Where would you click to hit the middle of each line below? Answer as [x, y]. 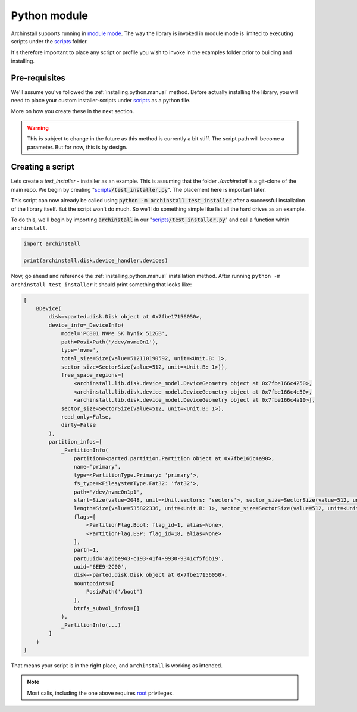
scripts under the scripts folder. [50, 41]
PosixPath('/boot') [115, 592]
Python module [50, 15]
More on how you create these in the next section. [73, 111]
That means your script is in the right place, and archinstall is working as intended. [117, 665]
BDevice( [49, 308]
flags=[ [85, 517]
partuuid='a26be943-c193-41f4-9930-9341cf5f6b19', [149, 558]
